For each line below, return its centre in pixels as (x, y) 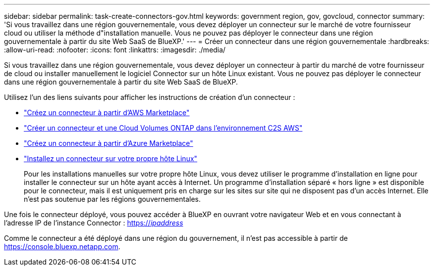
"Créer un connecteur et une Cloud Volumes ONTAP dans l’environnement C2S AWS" (163, 128)
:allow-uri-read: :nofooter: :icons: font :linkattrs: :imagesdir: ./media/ (115, 50)
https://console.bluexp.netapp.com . (62, 247)
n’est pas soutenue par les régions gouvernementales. (112, 199)
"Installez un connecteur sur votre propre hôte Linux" (111, 158)
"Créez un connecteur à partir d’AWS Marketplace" (107, 112)
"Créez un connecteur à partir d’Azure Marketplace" (108, 143)
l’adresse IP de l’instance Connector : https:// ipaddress (94, 223)
